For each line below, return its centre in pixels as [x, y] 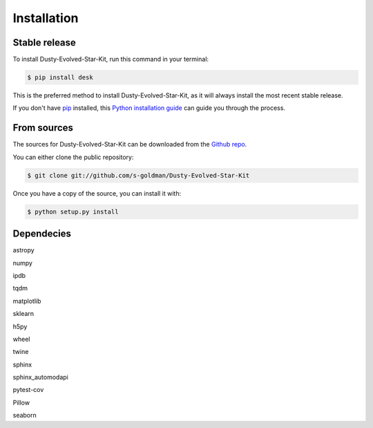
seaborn [25, 416]
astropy [23, 250]
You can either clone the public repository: [73, 157]
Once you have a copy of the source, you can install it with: [97, 193]
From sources [43, 128]
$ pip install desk [60, 77]
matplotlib [27, 301]
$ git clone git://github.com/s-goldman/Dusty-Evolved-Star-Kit [138, 175]
